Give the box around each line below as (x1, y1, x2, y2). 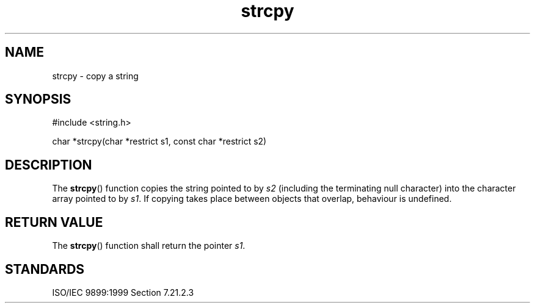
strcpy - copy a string (52, 70, 139, 81)
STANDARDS (5, 261, 85, 277)
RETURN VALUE (5, 214, 103, 230)
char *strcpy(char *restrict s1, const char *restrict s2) (52, 136, 267, 147)
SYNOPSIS (5, 91, 71, 107)
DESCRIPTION (5, 157, 92, 173)
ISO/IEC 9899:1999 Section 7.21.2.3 (52, 287, 194, 298)
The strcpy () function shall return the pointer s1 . (52, 240, 246, 251)
